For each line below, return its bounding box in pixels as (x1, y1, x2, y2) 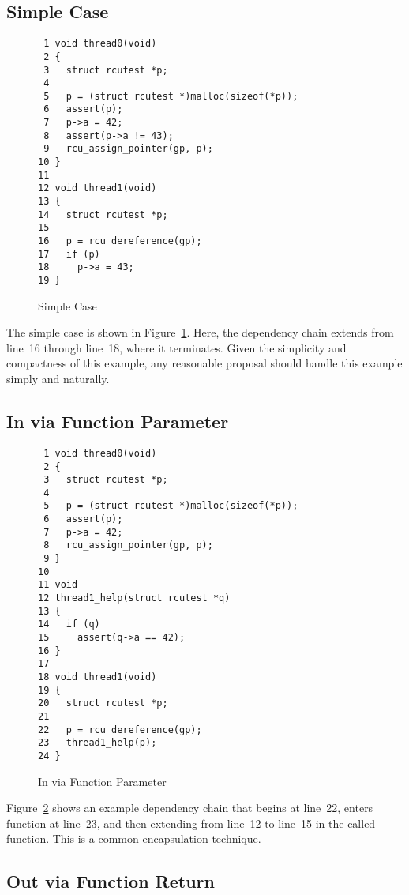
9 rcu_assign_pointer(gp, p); (43, 143, 213, 155)
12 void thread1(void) (38, 182, 157, 194)
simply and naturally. (6, 370, 110, 387)
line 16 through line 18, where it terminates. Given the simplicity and (6, 339, 347, 355)
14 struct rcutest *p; (38, 209, 168, 220)
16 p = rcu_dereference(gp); (38, 235, 202, 247)
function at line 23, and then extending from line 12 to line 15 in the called (6, 814, 376, 831)
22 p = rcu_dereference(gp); (38, 724, 202, 735)
